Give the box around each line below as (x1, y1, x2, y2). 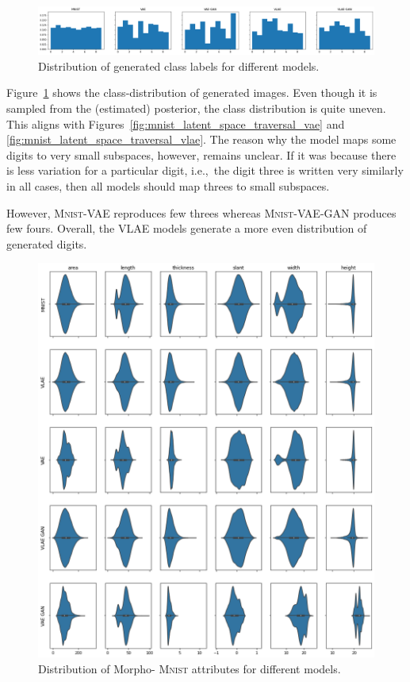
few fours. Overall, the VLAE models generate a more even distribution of (6, 220, 367, 237)
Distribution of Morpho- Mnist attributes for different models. (38, 660, 341, 676)
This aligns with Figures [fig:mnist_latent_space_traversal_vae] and (6, 115, 345, 132)
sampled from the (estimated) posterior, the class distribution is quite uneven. (6, 100, 386, 117)
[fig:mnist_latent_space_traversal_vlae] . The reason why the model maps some (6, 131, 397, 148)
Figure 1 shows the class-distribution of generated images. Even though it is (6, 84, 377, 101)
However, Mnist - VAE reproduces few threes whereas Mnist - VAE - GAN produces (6, 204, 397, 221)
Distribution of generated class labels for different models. (38, 57, 320, 74)
